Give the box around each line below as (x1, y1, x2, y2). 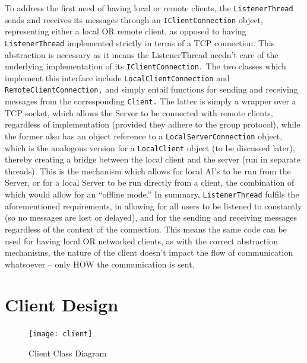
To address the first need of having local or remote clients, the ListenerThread (5, 2, 293, 14)
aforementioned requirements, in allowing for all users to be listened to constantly (5, 199, 302, 212)
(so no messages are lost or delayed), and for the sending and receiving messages (5, 211, 297, 224)
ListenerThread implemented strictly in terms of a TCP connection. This (5, 36, 275, 49)
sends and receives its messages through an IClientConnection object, (5, 13, 263, 26)
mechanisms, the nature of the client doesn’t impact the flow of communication (5, 246, 293, 259)
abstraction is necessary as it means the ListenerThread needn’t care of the (5, 48, 278, 60)
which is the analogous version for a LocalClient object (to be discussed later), (5, 141, 295, 154)
